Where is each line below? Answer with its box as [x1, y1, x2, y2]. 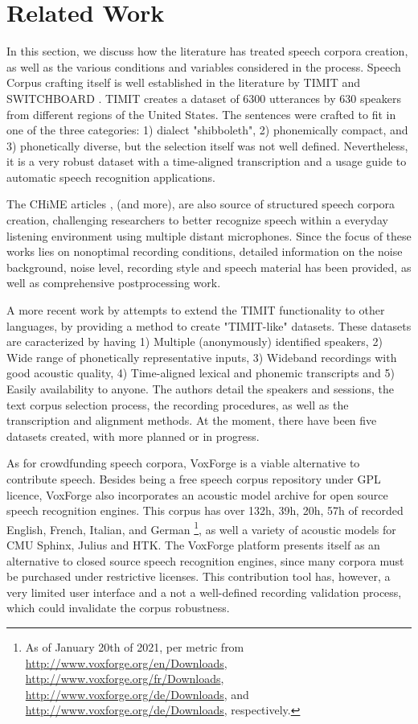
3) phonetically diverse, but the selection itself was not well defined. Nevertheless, [6, 137, 408, 154]
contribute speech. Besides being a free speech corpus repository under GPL [6, 470, 381, 487]
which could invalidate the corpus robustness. [6, 599, 230, 616]
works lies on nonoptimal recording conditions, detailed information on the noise [6, 243, 403, 260]
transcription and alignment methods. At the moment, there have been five [6, 412, 377, 429]
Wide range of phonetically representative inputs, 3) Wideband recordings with [6, 348, 397, 365]
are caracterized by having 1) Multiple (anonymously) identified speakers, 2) [6, 333, 383, 350]
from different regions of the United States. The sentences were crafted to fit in [6, 105, 396, 122]
